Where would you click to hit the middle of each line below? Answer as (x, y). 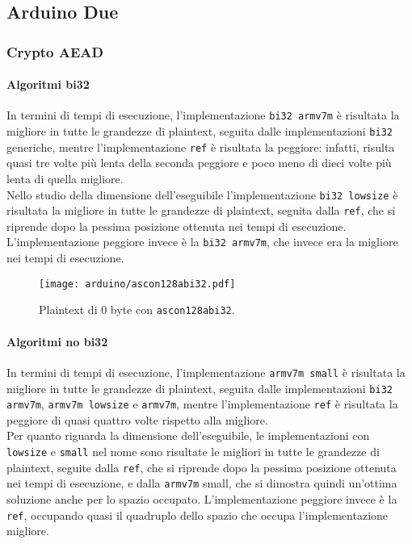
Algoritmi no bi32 (57, 341)
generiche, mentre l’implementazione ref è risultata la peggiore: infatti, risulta (201, 146)
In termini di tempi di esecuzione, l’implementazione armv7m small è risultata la (206, 372)
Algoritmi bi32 (48, 84)
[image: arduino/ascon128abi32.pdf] (137, 284)
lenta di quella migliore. (65, 178)
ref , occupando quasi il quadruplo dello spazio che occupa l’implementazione (198, 515)
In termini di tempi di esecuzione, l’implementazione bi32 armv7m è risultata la (203, 115)
